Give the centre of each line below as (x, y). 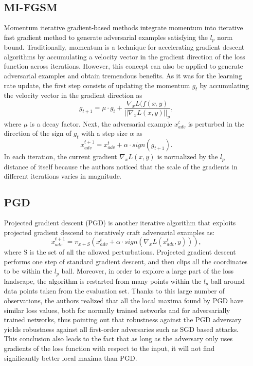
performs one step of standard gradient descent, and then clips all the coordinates (126, 261)
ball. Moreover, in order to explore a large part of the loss (147, 271)
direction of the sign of (38, 133)
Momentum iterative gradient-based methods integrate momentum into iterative (124, 27)
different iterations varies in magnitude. (63, 176)
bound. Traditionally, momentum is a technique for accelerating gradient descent (124, 47)
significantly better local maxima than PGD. (71, 357)
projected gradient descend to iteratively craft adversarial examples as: (109, 232)
